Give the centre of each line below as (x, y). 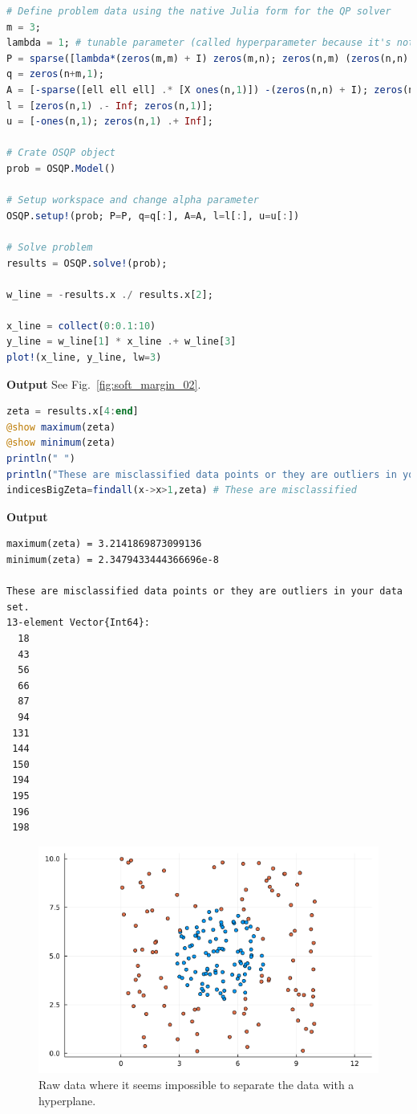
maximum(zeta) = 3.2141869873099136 (104, 544)
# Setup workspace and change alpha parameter (133, 200)
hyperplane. (67, 1100)
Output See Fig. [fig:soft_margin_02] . (104, 384)
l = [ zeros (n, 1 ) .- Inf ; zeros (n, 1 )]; (110, 106)
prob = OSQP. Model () (61, 168)
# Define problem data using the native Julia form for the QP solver (199, 11)
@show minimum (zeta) (61, 443)
